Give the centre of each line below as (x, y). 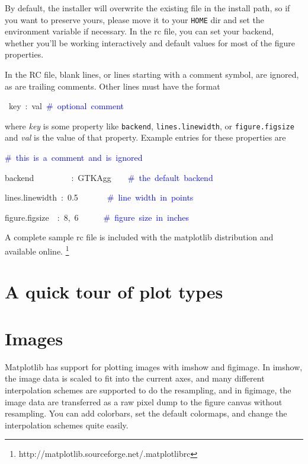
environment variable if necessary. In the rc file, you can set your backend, (139, 31)
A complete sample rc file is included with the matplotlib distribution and (139, 237)
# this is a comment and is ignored (74, 158)
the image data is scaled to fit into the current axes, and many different (135, 378)
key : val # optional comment (66, 106)
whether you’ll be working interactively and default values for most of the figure (150, 42)
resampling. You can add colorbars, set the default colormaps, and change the (146, 413)
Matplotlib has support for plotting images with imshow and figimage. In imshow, (154, 366)
